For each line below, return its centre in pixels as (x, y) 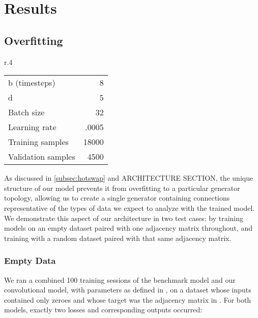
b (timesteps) (32, 83)
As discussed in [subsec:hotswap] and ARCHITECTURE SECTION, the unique (129, 178)
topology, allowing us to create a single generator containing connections (117, 198)
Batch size (26, 112)
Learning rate (32, 127)
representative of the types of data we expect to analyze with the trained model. (130, 207)
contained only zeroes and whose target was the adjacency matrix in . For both (128, 299)
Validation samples (42, 157)
